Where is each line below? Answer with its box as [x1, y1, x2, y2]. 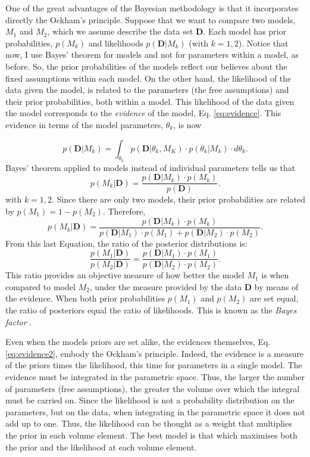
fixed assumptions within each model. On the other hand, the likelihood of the [5, 71, 292, 84]
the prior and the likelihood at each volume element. [5, 440, 197, 453]
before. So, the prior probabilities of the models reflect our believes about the [5, 60, 287, 72]
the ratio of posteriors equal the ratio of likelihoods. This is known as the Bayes [5, 304, 297, 316]
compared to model [5, 280, 76, 293]
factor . [5, 315, 32, 328]
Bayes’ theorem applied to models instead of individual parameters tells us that [5, 161, 296, 173]
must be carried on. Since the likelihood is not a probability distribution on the [5, 394, 295, 406]
